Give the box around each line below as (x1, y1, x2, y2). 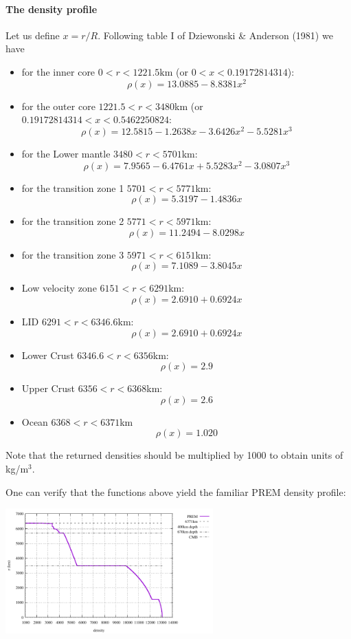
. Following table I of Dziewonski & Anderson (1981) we (98, 28, 333, 42)
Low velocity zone (21, 281, 97, 295)
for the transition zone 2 (21, 214, 124, 228)
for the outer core (21, 98, 95, 113)
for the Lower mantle (21, 146, 111, 160)
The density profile (5, 1, 98, 16)
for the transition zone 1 (21, 180, 124, 195)
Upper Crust (21, 381, 75, 396)
